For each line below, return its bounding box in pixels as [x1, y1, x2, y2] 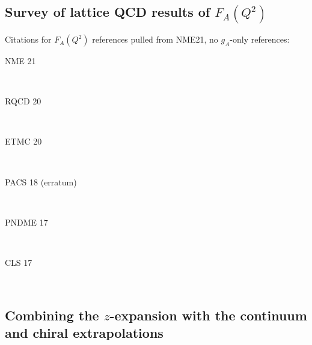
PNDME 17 [5, 215, 48, 228]
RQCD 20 [5, 95, 41, 107]
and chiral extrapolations [5, 323, 164, 341]
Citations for [5, 33, 52, 46]
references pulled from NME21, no [92, 33, 218, 46]
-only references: [230, 33, 290, 46]
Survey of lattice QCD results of [5, 2, 210, 21]
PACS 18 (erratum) [5, 175, 77, 188]
